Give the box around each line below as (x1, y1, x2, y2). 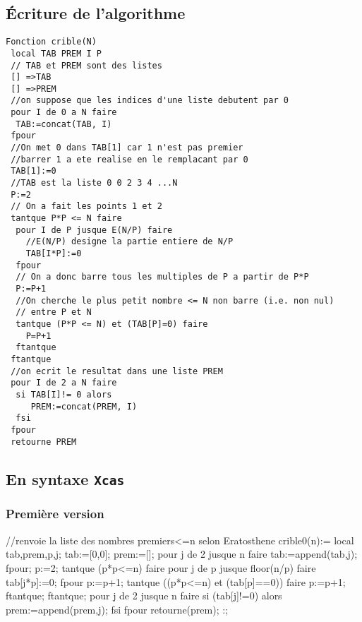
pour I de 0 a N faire (11, 107, 117, 118)
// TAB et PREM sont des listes (11, 60, 162, 71)
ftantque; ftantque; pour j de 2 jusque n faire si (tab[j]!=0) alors (6, 588, 282, 603)
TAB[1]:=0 (11, 166, 56, 177)
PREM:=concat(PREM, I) (30, 401, 138, 412)
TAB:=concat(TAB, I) (16, 119, 112, 129)
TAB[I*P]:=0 (25, 249, 82, 259)
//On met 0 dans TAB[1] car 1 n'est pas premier (11, 143, 243, 153)
